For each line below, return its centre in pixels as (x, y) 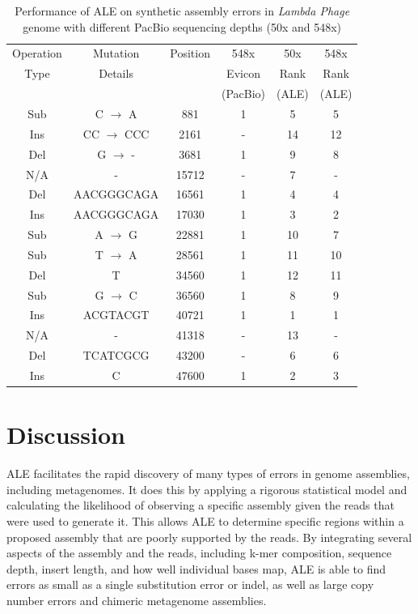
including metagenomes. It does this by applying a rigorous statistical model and (207, 489)
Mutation (116, 53)
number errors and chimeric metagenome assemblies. (137, 600)
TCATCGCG (116, 355)
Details (116, 73)
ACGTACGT (116, 315)
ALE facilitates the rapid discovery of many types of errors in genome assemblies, (208, 473)
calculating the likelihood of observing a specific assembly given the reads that (201, 505)
